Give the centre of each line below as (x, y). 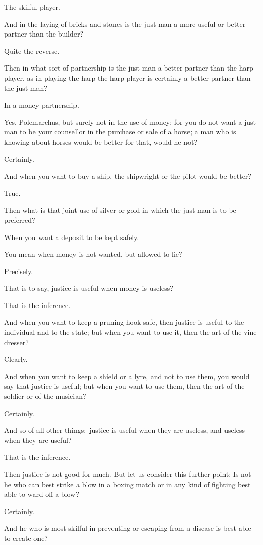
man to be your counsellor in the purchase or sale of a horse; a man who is (120, 132)
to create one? (26, 538)
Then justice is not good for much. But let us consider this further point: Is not (128, 474)
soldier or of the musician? (45, 396)
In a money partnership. (42, 105)
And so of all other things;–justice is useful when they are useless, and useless (124, 430)
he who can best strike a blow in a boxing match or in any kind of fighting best (127, 484)
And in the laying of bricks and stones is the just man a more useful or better (125, 24)
